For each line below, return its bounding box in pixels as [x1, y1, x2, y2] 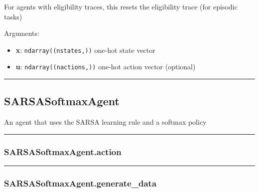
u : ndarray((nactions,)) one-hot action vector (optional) [15, 61, 196, 72]
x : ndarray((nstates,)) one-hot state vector [15, 44, 155, 55]
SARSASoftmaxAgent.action [4, 145, 122, 158]
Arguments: [4, 28, 39, 38]
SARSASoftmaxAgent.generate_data [4, 177, 157, 190]
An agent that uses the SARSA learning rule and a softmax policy [4, 117, 207, 127]
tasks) [4, 11, 22, 21]
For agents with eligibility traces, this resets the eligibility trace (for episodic [4, 1, 238, 11]
